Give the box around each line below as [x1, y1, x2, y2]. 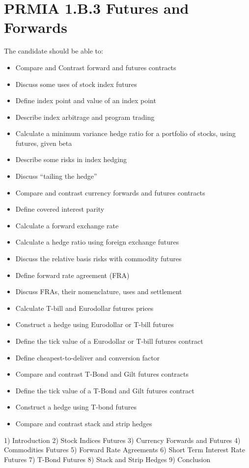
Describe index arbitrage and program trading [15, 111, 155, 122]
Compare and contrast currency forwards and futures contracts [15, 187, 205, 197]
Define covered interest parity [15, 204, 105, 214]
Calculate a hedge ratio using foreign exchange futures [15, 237, 179, 247]
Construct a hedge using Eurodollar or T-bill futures [15, 319, 174, 330]
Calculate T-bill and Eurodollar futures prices [15, 303, 154, 313]
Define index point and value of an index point [15, 95, 156, 106]
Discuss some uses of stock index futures [15, 79, 137, 89]
